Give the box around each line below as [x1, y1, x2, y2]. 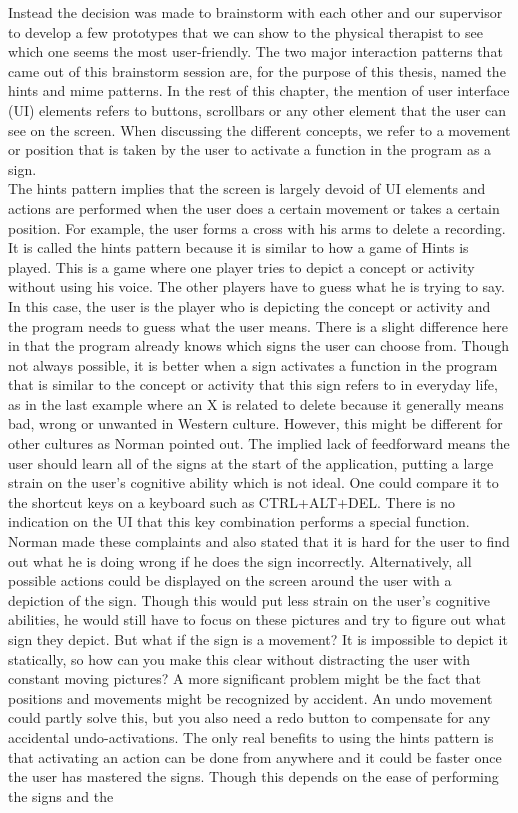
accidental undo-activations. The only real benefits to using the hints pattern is [8, 726, 494, 747]
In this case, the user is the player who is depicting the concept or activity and [8, 295, 491, 316]
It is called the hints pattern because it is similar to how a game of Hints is [8, 237, 469, 258]
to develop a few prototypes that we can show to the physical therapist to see [8, 21, 483, 42]
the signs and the [8, 785, 114, 806]
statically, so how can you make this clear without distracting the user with [8, 648, 471, 669]
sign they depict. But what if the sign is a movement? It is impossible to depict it [8, 629, 508, 649]
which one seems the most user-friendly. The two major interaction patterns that [8, 41, 503, 62]
